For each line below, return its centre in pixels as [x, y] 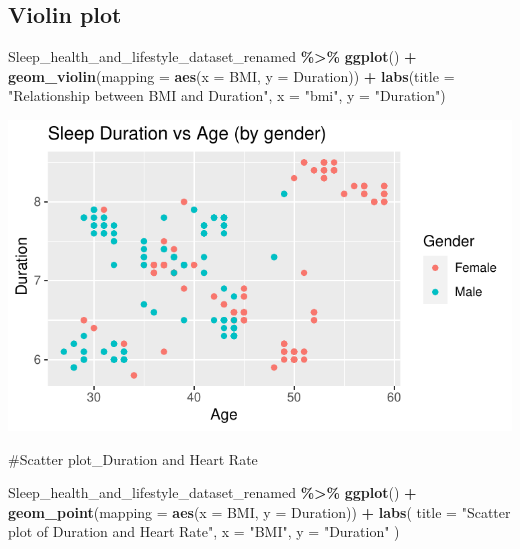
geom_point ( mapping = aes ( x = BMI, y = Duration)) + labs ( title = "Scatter [259, 511]
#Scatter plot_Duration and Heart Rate [133, 458]
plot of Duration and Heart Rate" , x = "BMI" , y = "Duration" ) [204, 531]
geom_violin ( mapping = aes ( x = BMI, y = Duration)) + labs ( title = [231, 75]
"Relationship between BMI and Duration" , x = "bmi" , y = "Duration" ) [227, 95]
